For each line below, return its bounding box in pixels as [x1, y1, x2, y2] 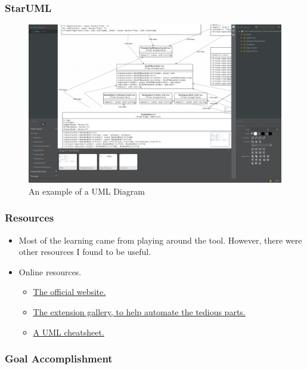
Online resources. [18, 265, 82, 278]
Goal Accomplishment [5, 351, 113, 366]
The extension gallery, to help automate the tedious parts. [33, 306, 246, 318]
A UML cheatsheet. [33, 325, 104, 338]
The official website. [33, 285, 106, 298]
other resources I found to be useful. [18, 245, 151, 258]
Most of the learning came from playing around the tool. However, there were [18, 233, 302, 246]
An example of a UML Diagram [29, 184, 145, 197]
